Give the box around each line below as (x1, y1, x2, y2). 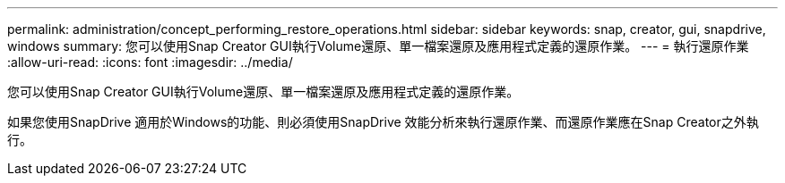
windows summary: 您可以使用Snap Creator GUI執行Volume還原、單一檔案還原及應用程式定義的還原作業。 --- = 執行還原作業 (7, 38, 749, 54)
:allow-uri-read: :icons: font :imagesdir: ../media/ (7, 54, 293, 70)
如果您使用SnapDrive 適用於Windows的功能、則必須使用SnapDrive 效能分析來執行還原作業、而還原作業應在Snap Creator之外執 (7, 114, 759, 129)
